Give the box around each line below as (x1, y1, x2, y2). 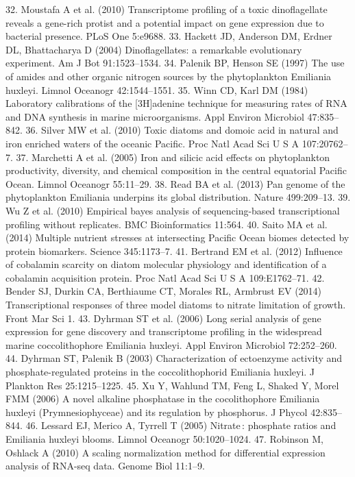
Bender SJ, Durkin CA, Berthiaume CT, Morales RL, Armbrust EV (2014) (5, 284, 322, 298)
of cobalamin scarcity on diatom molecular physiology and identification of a (5, 257, 327, 271)
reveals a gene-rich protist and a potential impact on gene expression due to (5, 15, 324, 29)
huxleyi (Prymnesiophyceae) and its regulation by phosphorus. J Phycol (5, 404, 308, 419)
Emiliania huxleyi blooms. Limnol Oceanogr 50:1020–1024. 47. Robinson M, (5, 432, 323, 445)
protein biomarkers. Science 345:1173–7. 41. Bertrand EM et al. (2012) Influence (5, 243, 343, 258)
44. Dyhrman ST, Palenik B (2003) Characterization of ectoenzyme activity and (5, 351, 343, 365)
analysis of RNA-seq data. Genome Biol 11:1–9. (5, 458, 205, 473)
